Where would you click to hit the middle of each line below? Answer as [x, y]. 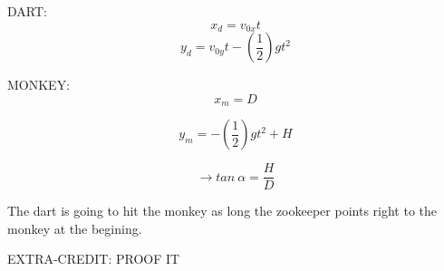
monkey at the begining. [75, 228]
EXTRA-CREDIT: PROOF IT [94, 259]
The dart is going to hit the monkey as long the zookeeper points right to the [222, 211]
